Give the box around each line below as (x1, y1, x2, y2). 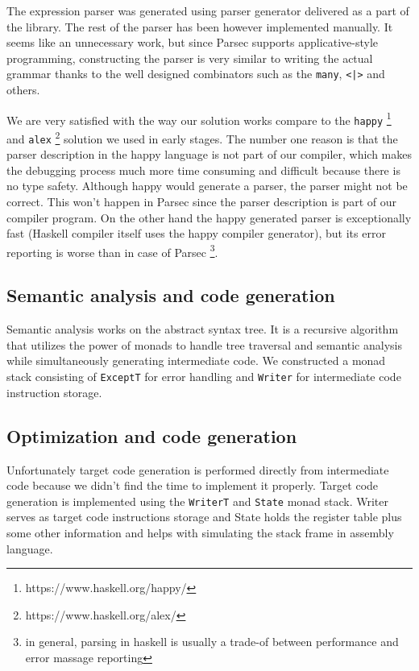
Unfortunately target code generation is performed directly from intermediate (6, 461, 389, 478)
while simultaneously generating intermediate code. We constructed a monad (6, 352, 386, 369)
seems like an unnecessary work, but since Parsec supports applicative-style (6, 34, 379, 51)
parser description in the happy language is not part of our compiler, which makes (6, 146, 413, 163)
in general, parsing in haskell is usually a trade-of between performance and (25, 633, 399, 650)
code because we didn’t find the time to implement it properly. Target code (6, 477, 379, 494)
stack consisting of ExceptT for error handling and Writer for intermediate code (6, 368, 401, 385)
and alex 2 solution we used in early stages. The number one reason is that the (6, 127, 398, 147)
